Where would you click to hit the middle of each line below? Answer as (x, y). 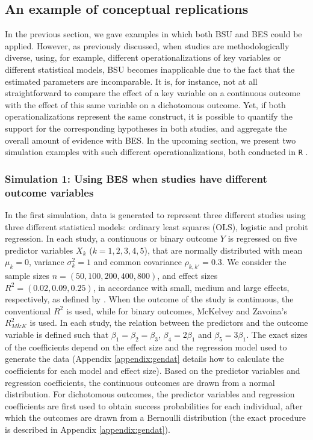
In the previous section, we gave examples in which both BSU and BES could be (153, 34)
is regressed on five (262, 238)
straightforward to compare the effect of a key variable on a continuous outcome (153, 93)
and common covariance (138, 262)
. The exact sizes (277, 335)
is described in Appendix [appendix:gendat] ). (88, 429)
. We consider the (254, 262)
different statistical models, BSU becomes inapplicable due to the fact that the (150, 69)
